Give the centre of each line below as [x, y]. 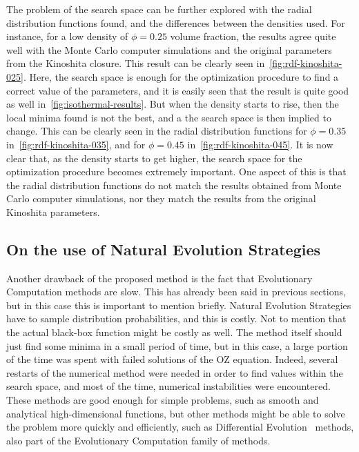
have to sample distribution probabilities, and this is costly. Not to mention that [176, 318]
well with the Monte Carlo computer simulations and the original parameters [169, 49]
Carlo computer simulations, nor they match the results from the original [161, 198]
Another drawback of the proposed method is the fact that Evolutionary [159, 278]
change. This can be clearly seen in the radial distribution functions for [157, 131]
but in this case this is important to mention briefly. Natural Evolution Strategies [179, 305]
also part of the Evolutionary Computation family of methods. [138, 440]
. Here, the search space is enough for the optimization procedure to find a [181, 76]
